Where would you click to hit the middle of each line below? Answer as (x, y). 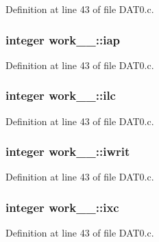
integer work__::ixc (62, 207)
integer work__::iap (63, 39)
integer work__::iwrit (68, 151)
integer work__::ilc (61, 95)
